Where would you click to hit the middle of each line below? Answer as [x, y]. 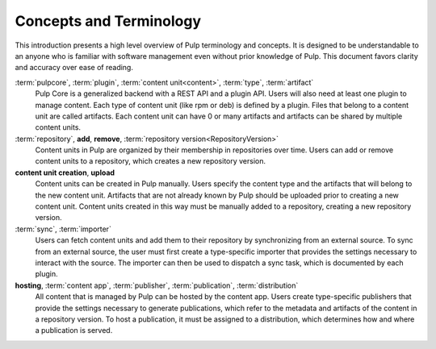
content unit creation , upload [65, 172]
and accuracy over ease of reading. [74, 68]
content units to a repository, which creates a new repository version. [151, 161]
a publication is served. [74, 330]
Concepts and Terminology [108, 21]
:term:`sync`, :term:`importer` [63, 229]
